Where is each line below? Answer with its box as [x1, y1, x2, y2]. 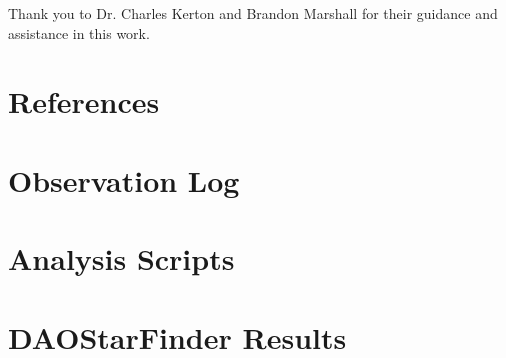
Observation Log [8, 159, 240, 200]
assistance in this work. [8, 22, 150, 43]
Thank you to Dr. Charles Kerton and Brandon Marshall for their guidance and [8, 3, 498, 23]
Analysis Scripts [8, 238, 235, 279]
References [8, 81, 160, 122]
